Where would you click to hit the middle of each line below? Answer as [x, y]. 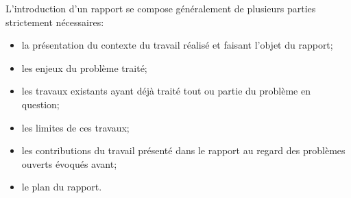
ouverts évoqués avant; [69, 163]
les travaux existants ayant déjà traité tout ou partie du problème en [166, 91]
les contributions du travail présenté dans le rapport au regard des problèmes [183, 150]
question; [40, 104]
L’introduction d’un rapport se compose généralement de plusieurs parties [161, 8]
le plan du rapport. [62, 187]
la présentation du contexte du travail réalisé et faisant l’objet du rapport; [177, 45]
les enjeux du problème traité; [84, 67]
